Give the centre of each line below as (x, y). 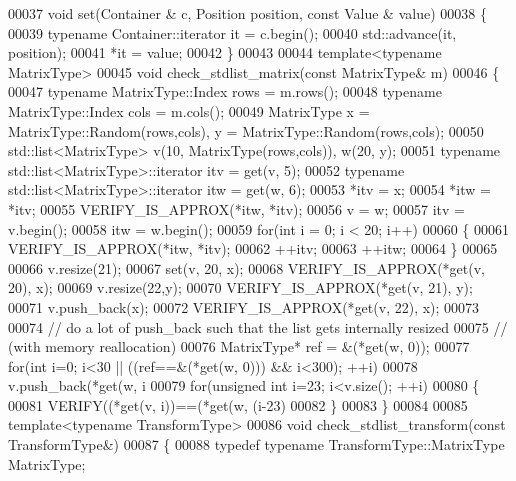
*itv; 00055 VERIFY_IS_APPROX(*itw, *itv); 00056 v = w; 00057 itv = (236, 208)
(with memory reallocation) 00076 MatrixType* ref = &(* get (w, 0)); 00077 (239, 346)
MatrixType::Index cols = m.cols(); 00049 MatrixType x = (189, 110)
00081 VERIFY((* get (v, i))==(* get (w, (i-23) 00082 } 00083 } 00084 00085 (238, 404)
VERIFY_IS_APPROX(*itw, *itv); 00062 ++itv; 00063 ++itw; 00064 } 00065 (253, 248)
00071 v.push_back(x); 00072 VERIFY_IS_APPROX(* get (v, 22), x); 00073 (244, 306)
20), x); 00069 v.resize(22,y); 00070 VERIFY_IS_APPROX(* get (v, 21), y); (240, 287)
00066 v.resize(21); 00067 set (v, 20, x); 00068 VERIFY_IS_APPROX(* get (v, (247, 267)
